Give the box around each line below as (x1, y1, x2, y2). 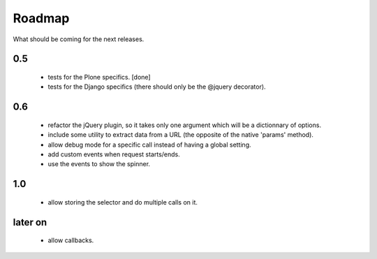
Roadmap (13, 10, 70, 26)
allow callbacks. (47, 236, 94, 244)
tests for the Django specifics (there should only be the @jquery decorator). (47, 82, 266, 91)
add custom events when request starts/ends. (47, 150, 181, 158)
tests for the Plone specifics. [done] (47, 73, 151, 81)
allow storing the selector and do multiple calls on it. (47, 198, 198, 206)
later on (13, 216, 47, 228)
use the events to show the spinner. (47, 160, 150, 168)
